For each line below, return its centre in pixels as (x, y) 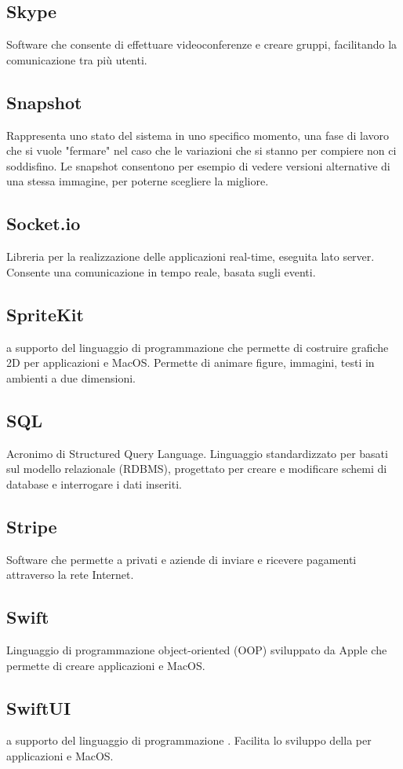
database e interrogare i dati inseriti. (94, 483)
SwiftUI (39, 707)
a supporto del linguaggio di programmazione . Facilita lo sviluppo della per (189, 740)
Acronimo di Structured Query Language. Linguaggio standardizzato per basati (197, 453)
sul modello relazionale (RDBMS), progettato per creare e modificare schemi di (197, 469)
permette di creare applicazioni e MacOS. (106, 665)
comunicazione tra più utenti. (77, 59)
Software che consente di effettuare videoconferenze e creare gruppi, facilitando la (202, 44)
